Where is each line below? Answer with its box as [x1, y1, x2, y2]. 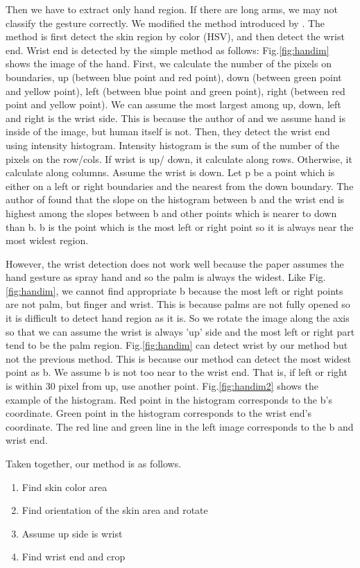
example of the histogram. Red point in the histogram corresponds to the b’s [6, 392, 332, 406]
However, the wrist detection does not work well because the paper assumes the [6, 256, 344, 270]
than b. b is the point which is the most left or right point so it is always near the [6, 219, 354, 234]
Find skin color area [22, 479, 108, 494]
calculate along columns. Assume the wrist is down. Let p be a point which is [6, 165, 335, 180]
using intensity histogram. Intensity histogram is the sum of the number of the [6, 137, 340, 152]
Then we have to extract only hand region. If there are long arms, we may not [6, 2, 338, 16]
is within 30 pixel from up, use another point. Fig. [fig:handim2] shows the [6, 379, 318, 393]
